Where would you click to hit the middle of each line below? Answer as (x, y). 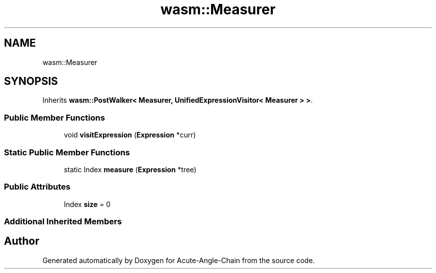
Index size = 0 (87, 204)
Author (22, 241)
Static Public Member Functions (67, 152)
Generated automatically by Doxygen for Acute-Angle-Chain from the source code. (179, 260)
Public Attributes (37, 187)
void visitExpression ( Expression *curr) (130, 135)
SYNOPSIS (31, 81)
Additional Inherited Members (63, 222)
